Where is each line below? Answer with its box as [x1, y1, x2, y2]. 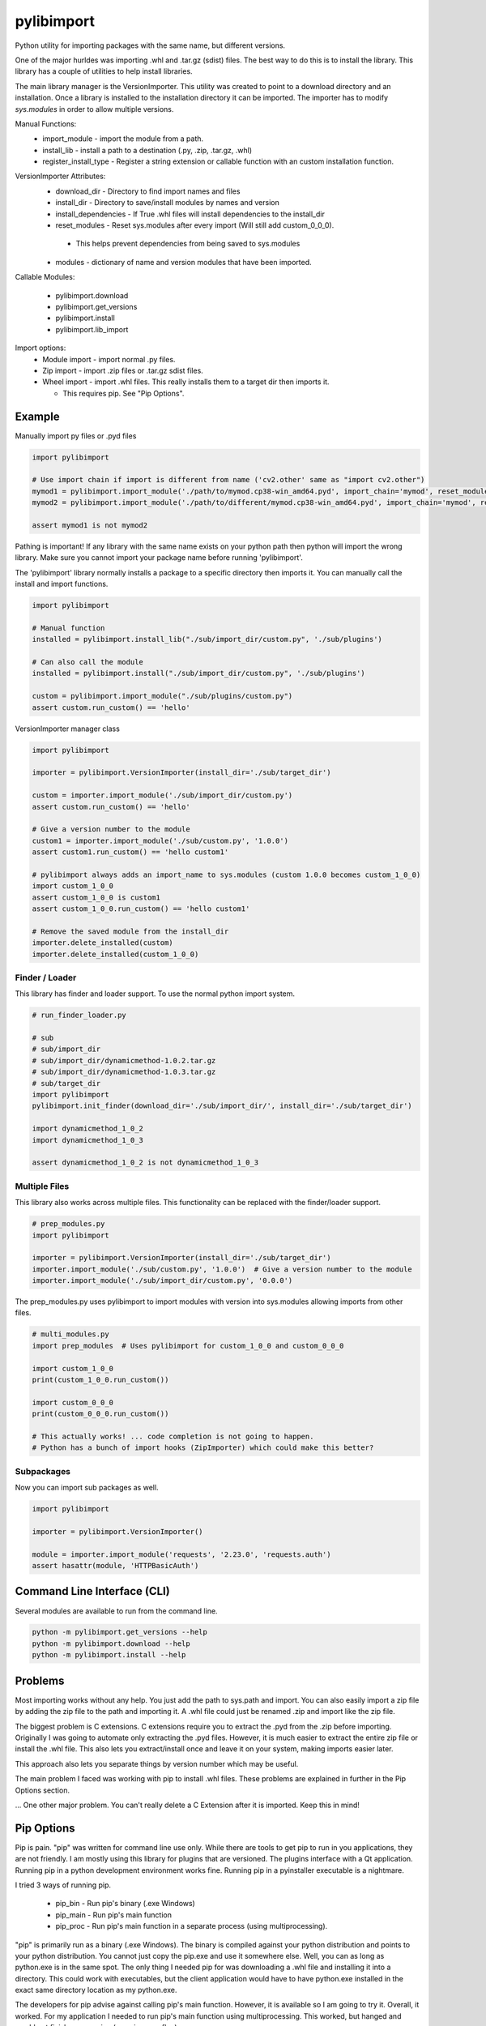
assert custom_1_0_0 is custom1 [32, 892, 161, 902]
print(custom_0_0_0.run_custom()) [32, 1409, 169, 1418]
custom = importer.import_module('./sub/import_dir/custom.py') [32, 791, 293, 800]
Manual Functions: [15, 118, 77, 129]
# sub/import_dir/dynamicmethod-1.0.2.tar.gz [32, 1056, 216, 1065]
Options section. [15, 1785, 70, 1795]
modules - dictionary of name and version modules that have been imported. [55, 257, 312, 267]
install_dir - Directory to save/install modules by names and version [55, 198, 279, 207]
